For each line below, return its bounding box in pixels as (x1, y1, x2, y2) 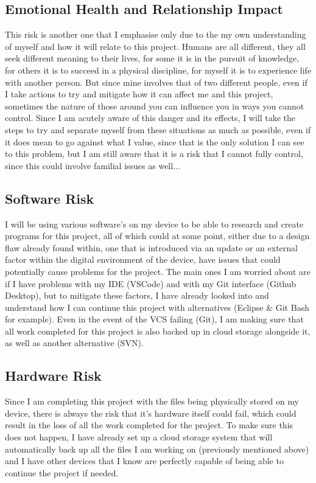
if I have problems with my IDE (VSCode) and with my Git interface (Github (5, 277, 297, 290)
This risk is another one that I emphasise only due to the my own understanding (5, 28, 306, 41)
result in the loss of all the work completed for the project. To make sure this (5, 419, 293, 431)
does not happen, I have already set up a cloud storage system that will (5, 431, 273, 443)
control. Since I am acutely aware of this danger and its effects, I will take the (5, 111, 296, 124)
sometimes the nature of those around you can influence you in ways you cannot (5, 99, 304, 112)
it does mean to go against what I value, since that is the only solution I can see (5, 135, 304, 148)
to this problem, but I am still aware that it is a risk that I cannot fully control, (5, 147, 303, 160)
